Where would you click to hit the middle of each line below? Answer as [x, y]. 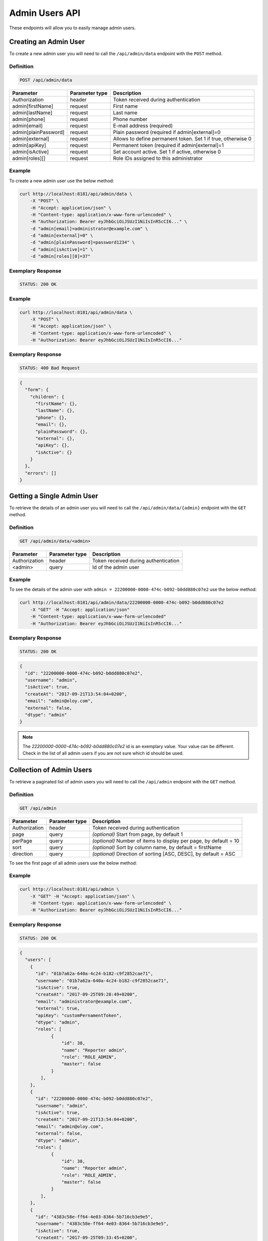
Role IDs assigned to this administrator [158, 158]
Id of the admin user [116, 567]
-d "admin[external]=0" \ [62, 236]
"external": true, [58, 1008]
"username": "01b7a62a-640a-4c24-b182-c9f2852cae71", [102, 981]
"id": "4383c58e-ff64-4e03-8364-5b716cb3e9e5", [94, 1217]
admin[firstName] [33, 106]
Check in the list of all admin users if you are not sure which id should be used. [103, 753]
